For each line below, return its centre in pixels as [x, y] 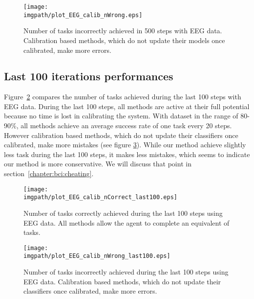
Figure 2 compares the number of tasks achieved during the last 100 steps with [123, 97]
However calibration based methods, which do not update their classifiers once [121, 135]
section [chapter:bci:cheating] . [49, 173]
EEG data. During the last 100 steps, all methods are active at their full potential [127, 106]
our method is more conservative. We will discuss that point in [98, 164]
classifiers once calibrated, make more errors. [90, 291]
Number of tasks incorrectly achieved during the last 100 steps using [126, 272]
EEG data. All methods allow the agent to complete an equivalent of [127, 222]
